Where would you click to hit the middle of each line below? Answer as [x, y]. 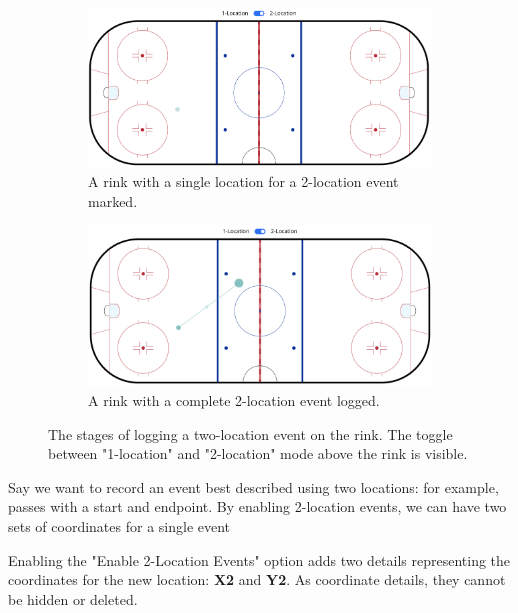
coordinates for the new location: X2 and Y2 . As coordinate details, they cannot [257, 579]
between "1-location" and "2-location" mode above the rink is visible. [258, 453]
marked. [113, 200]
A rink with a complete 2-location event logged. [234, 400]
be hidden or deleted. [73, 598]
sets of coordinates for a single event [119, 525]
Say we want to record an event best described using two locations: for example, [253, 486]
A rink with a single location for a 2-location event [243, 180]
